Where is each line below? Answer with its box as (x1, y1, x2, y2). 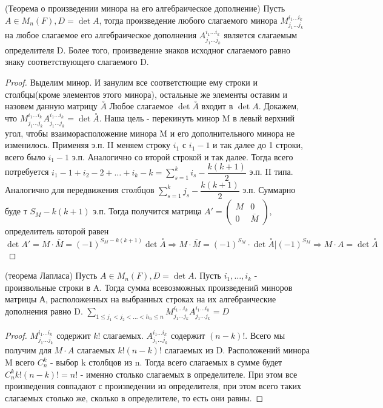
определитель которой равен (5, 225, 109, 237)
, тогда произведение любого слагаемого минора (99, 13, 278, 26)
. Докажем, (258, 100, 299, 112)
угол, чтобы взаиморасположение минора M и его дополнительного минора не (5, 126, 295, 139)
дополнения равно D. (5, 305, 83, 318)
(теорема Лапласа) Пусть (5, 269, 98, 282)
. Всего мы (245, 329, 285, 342)
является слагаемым (224, 29, 298, 41)
